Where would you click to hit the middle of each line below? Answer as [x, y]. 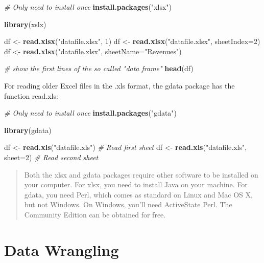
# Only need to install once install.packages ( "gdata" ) [91, 113]
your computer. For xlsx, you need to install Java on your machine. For [136, 184]
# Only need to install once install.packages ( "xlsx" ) [88, 7]
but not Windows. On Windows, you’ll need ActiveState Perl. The [128, 204]
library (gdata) [28, 130]
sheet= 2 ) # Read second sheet [51, 157]
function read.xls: [31, 95]
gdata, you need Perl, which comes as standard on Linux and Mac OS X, [138, 194]
